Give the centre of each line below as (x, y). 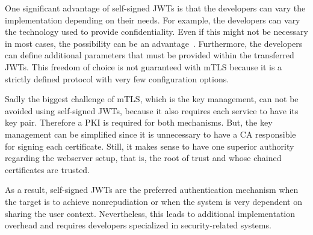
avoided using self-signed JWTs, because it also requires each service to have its (152, 110)
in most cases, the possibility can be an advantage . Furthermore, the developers (154, 43)
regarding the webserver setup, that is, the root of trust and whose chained (143, 158)
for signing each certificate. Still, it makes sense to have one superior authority (150, 146)
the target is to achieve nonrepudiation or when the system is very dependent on (153, 201)
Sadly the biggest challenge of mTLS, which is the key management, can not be (152, 99)
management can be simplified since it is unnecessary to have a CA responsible (150, 134)
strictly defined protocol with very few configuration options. (117, 78)
